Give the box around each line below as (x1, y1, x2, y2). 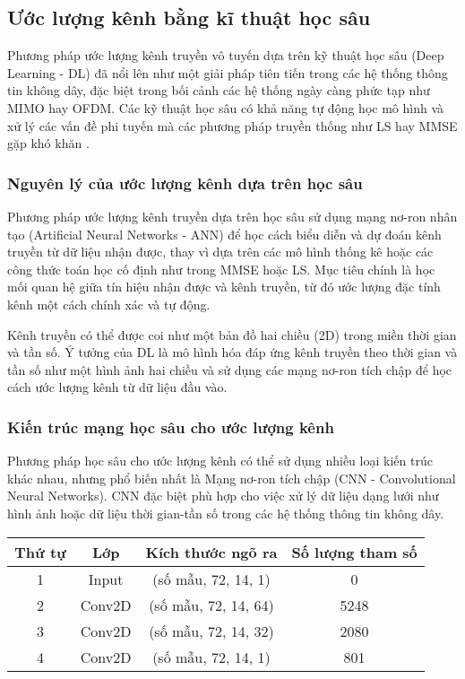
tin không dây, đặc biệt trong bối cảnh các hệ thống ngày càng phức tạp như (7, 81, 430, 100)
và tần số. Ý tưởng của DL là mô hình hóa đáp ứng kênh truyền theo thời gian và (7, 343, 458, 361)
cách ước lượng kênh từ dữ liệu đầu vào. (7, 378, 228, 396)
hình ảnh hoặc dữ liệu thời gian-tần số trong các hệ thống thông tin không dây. (7, 503, 444, 522)
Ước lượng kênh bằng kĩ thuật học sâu (7, 4, 371, 31)
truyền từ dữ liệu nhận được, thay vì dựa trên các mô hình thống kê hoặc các (7, 242, 434, 261)
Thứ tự (14, 541, 66, 562)
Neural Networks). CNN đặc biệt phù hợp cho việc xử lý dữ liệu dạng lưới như (7, 486, 439, 505)
